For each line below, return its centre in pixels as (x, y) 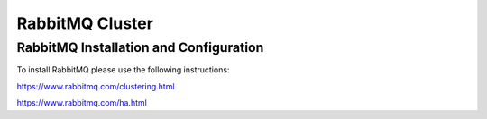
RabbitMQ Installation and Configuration (140, 47)
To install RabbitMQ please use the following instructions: (123, 70)
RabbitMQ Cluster (85, 23)
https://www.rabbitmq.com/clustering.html (96, 86)
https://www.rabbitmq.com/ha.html (82, 103)
